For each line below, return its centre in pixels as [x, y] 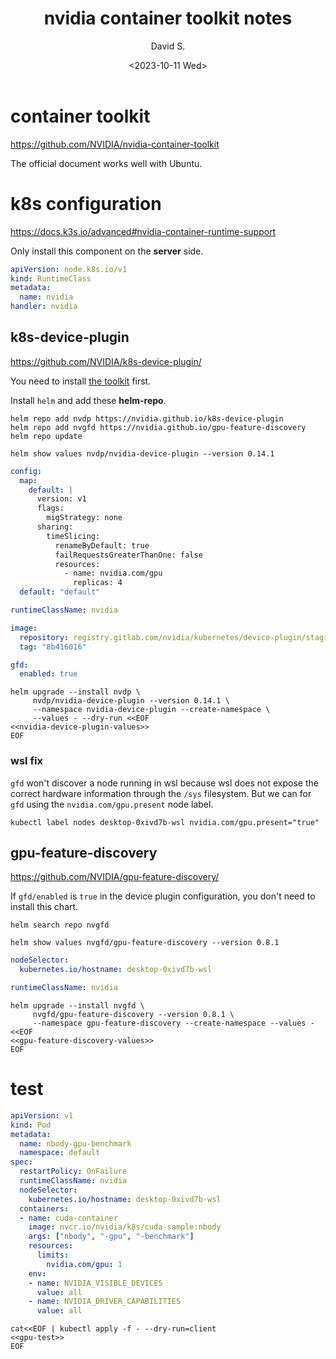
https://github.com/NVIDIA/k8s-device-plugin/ [106, 361]
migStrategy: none [84, 518]
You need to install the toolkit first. [81, 381]
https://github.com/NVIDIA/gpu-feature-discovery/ [115, 877]
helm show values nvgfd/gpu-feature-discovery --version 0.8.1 [145, 943]
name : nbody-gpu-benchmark [75, 1143]
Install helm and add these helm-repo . [88, 400]
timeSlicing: [73, 536]
